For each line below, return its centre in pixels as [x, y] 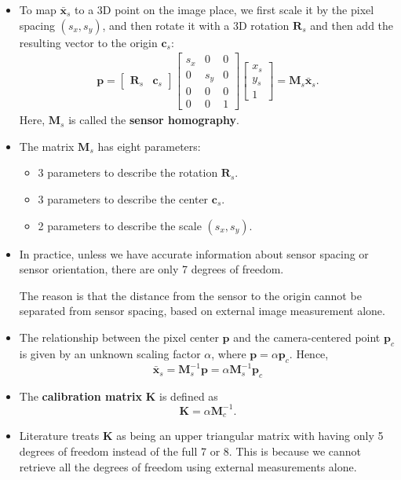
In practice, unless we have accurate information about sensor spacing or [194, 253]
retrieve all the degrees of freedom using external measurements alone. [188, 466]
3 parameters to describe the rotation [128, 172]
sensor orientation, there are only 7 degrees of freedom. [151, 269]
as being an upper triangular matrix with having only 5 [250, 436]
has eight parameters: [149, 146]
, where [229, 353]
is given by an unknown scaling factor [110, 353]
